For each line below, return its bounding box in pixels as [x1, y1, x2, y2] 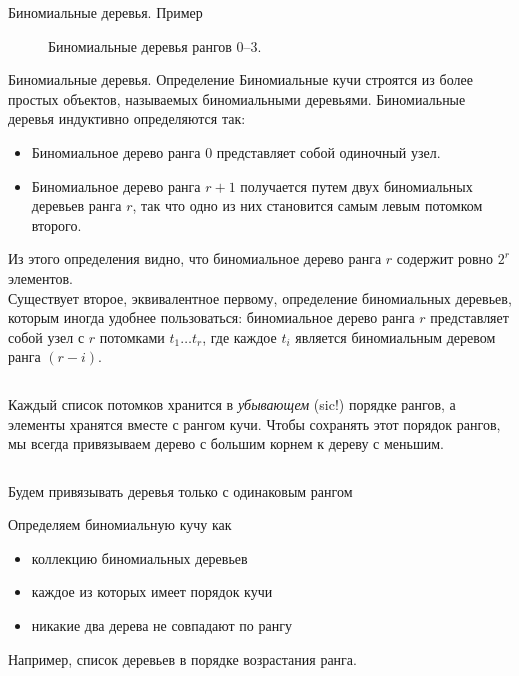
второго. [31, 214, 82, 235]
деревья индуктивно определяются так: [8, 108, 246, 129]
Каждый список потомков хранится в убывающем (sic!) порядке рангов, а [8, 393, 456, 414]
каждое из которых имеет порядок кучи [31, 581, 273, 602]
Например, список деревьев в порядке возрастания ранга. [8, 648, 357, 669]
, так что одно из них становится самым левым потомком [132, 195, 483, 216]
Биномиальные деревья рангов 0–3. [48, 35, 262, 56]
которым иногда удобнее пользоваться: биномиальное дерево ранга [8, 307, 415, 328]
